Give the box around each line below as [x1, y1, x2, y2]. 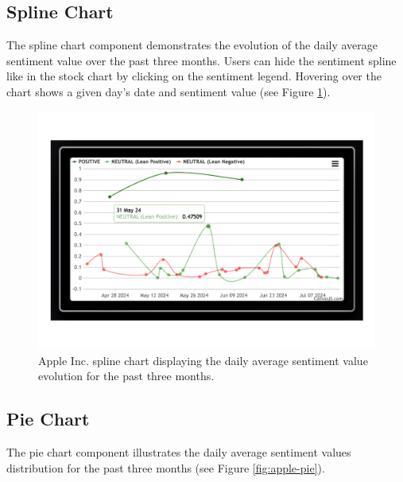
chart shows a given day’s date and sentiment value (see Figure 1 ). [6, 83, 331, 99]
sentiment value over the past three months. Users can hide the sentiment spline [6, 52, 397, 68]
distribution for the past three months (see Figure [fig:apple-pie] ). [6, 459, 325, 476]
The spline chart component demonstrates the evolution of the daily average [6, 37, 378, 53]
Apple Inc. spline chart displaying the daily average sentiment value [38, 352, 368, 368]
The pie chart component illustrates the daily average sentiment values [6, 444, 351, 461]
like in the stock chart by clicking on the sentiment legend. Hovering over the [6, 68, 382, 84]
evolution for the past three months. [38, 367, 215, 384]
